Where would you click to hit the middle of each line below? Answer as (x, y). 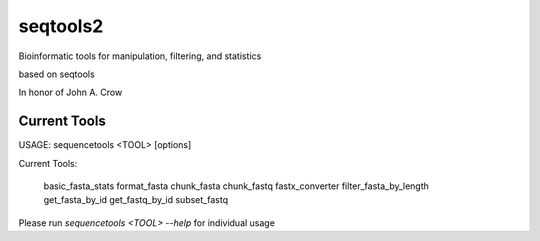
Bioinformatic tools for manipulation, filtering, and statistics (140, 56)
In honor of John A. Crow (70, 92)
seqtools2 (61, 26)
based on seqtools (56, 74)
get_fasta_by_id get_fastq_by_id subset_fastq (136, 200)
